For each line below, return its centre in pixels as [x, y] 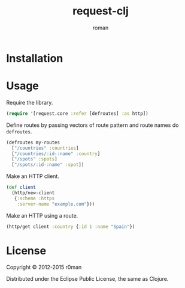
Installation [35, 58]
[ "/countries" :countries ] [45, 148]
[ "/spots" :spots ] [35, 159]
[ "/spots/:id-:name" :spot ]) [48, 165]
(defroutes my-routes [33, 142]
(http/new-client [33, 193]
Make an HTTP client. [33, 176]
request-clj [101, 11]
